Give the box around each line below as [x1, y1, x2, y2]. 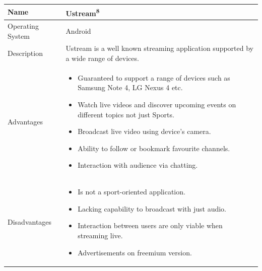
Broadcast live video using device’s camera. [78, 126, 211, 137]
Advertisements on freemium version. [78, 247, 192, 257]
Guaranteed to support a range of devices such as [78, 72, 230, 83]
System [8, 30, 30, 41]
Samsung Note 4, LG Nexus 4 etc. [78, 82, 183, 93]
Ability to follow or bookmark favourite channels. [78, 143, 230, 153]
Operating [8, 21, 39, 31]
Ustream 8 [65, 6, 100, 18]
